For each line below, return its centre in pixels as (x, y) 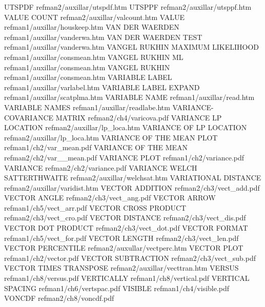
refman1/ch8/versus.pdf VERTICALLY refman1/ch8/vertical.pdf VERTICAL (127, 278)
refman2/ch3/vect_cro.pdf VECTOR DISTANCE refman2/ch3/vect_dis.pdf (125, 218)
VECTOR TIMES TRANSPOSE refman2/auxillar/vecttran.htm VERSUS (121, 268)
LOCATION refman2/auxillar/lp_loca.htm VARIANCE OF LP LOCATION (126, 127)
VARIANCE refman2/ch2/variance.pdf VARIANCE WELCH (101, 167)
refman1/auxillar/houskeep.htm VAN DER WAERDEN (92, 27)
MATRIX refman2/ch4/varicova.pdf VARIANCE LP (139, 117)
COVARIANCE (29, 117)
